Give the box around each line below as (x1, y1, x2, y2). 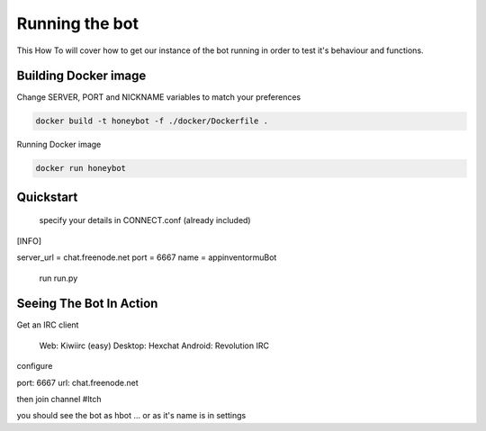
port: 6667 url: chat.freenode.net (16, 377, 139, 388)
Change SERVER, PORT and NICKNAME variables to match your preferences (16, 92, 301, 103)
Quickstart (16, 189, 78, 204)
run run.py (39, 273, 78, 283)
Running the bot (16, 13, 139, 33)
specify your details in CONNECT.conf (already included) (39, 215, 251, 226)
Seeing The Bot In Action (16, 296, 158, 311)
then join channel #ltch (16, 394, 102, 405)
